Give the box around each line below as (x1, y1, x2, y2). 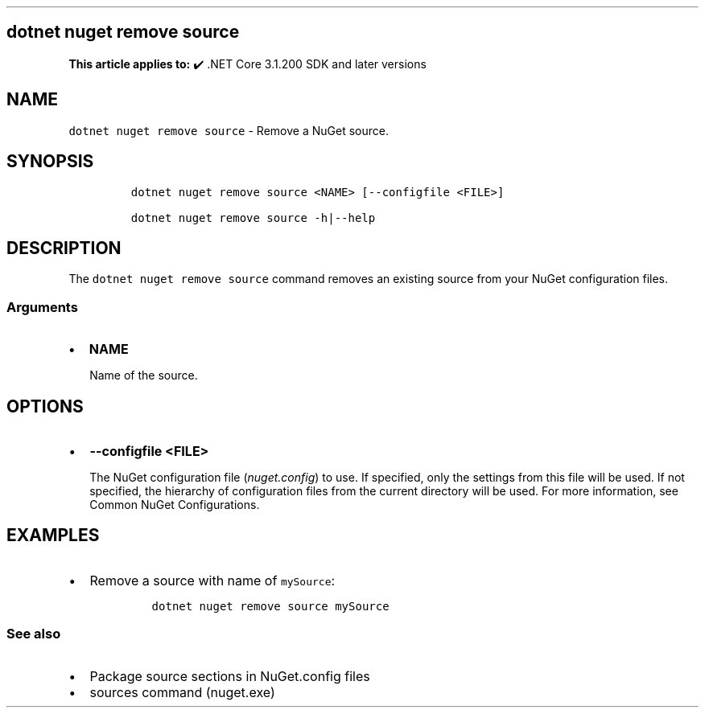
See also (6, 626, 61, 642)
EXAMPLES (6, 525, 100, 546)
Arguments (6, 298, 78, 315)
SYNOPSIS (6, 151, 94, 172)
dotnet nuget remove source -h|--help (130, 211, 376, 224)
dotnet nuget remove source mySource (151, 599, 390, 613)
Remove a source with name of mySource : (89, 572, 336, 589)
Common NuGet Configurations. (89, 497, 260, 511)
